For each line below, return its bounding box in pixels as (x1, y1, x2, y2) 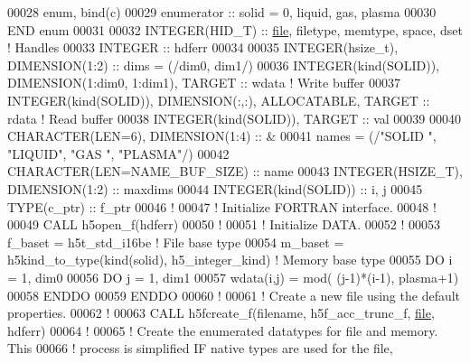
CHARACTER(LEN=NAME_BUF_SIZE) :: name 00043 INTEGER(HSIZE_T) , (7, 162, 463, 181)
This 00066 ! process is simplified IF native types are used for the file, (7, 339, 393, 358)
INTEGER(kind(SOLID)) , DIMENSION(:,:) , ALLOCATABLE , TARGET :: (7, 90, 430, 109)
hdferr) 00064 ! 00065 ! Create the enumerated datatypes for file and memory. (7, 321, 438, 340)
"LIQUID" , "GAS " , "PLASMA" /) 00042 (7, 144, 230, 163)
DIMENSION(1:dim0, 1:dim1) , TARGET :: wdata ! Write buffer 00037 (7, 73, 401, 92)
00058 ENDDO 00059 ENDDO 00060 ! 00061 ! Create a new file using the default (7, 285, 461, 304)
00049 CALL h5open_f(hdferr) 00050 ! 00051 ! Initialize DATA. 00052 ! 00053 (7, 215, 441, 234)
